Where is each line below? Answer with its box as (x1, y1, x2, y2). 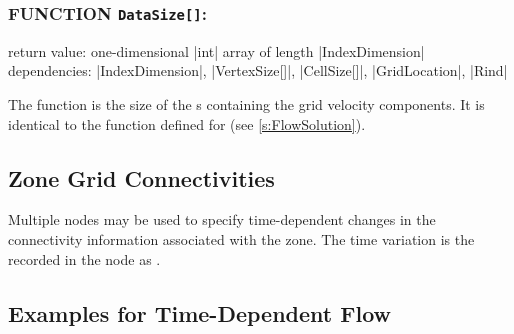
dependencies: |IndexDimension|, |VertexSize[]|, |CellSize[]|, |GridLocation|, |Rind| (8, 60, 508, 81)
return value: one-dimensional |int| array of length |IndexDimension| (8, 40, 425, 61)
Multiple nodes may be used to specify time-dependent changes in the (8, 209, 436, 230)
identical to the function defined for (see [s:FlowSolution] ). (8, 113, 366, 134)
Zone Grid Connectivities (8, 162, 275, 193)
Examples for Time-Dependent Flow (8, 297, 391, 328)
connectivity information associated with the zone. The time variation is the (8, 228, 475, 249)
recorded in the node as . (8, 248, 161, 269)
